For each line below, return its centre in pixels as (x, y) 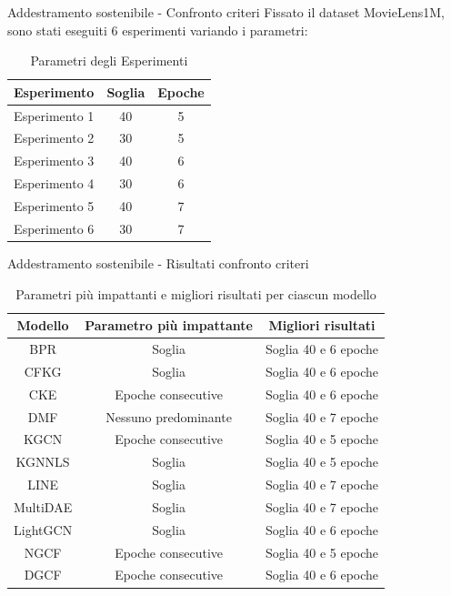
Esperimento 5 (54, 206)
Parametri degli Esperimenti (109, 61)
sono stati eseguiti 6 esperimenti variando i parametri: (158, 30)
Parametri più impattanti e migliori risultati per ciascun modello (196, 293)
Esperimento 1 (54, 115)
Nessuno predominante (169, 416)
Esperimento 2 (54, 138)
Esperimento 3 (54, 161)
